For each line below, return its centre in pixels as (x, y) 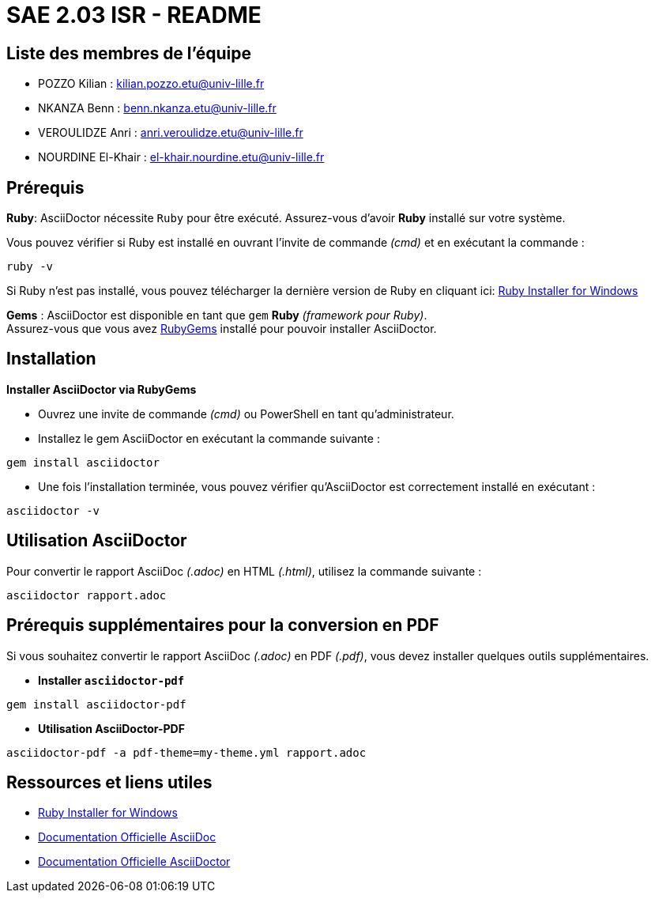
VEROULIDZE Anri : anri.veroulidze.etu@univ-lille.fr (171, 133)
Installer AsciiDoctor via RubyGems (102, 389)
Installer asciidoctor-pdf (111, 680)
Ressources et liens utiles (109, 782)
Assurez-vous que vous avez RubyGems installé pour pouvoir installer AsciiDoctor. (222, 329)
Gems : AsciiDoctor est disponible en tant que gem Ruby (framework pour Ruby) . (217, 315)
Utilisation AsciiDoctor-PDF (111, 728)
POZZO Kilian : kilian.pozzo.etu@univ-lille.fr (151, 84)
